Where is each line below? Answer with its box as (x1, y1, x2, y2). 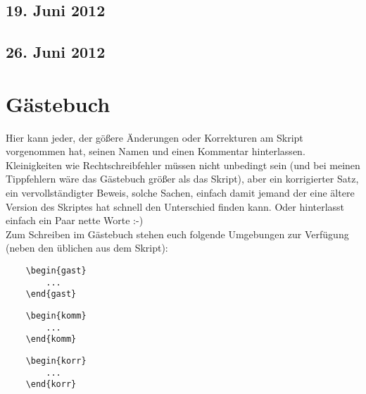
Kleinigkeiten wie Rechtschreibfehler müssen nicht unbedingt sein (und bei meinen (6, 157, 360, 172)
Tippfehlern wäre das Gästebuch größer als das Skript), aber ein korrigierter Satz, (6, 171, 359, 186)
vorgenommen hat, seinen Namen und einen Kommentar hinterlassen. (6, 144, 305, 159)
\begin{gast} (25, 266, 87, 276)
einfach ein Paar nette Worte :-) (6, 213, 144, 228)
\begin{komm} (25, 311, 87, 321)
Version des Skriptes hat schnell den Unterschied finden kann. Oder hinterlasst (6, 199, 345, 214)
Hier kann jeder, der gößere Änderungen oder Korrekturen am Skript (6, 130, 303, 144)
